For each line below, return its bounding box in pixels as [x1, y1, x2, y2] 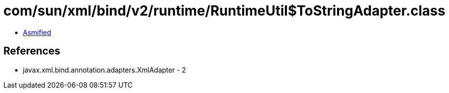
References [3, 45, 60, 57]
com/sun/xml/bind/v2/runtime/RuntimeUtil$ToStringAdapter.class [3, 2, 446, 19]
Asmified [23, 28, 52, 37]
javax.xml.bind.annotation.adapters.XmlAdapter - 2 [23, 65, 186, 74]
